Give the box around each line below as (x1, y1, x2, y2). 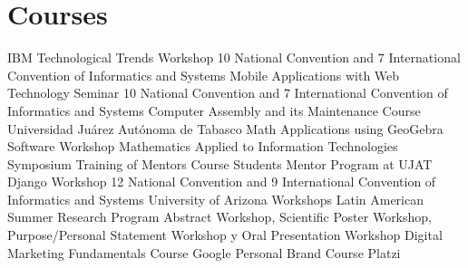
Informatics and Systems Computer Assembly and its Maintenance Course (7, 100, 421, 120)
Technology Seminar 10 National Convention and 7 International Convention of (7, 83, 448, 102)
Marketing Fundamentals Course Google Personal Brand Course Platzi (7, 243, 401, 262)
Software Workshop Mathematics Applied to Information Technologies (7, 137, 398, 156)
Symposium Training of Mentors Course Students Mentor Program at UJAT (7, 154, 433, 173)
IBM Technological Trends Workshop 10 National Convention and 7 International (7, 48, 461, 67)
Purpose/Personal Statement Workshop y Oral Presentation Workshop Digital (7, 225, 443, 244)
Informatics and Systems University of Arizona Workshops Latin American (7, 189, 424, 208)
